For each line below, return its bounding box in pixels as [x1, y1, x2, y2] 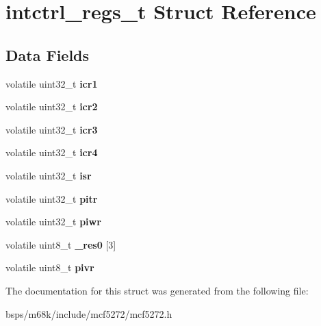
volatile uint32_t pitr [5, 191, 98, 205]
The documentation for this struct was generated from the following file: [5, 283, 309, 297]
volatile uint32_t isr [5, 168, 92, 182]
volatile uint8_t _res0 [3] [5, 237, 116, 251]
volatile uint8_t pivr [5, 260, 94, 275]
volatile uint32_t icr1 [5, 76, 98, 90]
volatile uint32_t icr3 [5, 122, 98, 136]
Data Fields [5, 44, 90, 65]
